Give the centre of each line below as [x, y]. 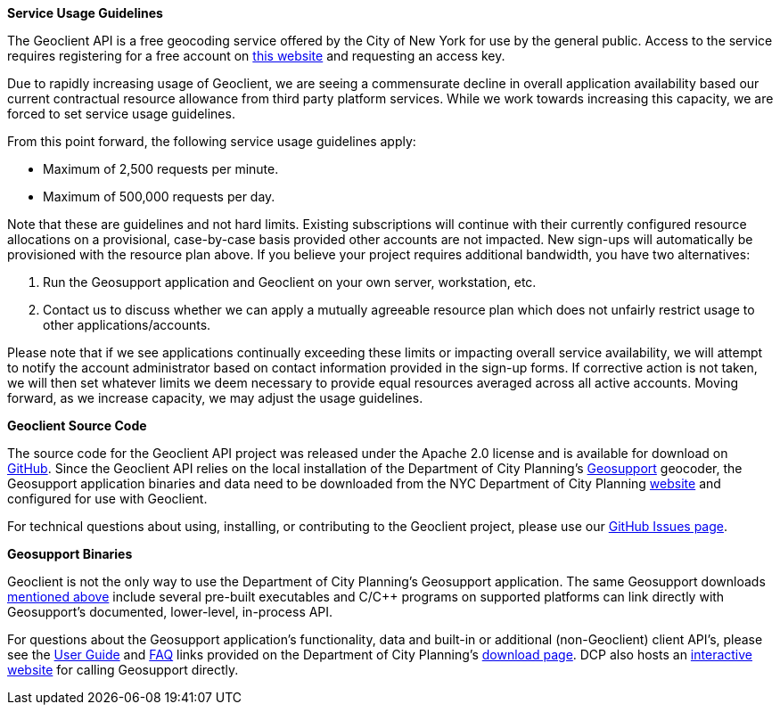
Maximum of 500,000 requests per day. [159, 196]
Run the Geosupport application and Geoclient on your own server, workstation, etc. [290, 282]
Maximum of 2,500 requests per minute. [161, 169]
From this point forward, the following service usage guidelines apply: [212, 141]
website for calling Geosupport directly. [123, 670]
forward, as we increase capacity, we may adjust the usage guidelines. [215, 398]
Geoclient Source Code [77, 426]
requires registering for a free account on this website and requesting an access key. [256, 56]
